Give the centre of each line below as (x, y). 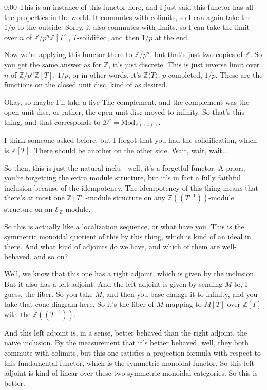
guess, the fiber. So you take (49, 294)
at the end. (172, 37)
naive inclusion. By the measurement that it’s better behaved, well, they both (127, 342)
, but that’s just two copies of (196, 54)
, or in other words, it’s (104, 74)
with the (17, 314)
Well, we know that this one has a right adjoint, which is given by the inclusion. (130, 274)
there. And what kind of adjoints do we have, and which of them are (112, 246)
